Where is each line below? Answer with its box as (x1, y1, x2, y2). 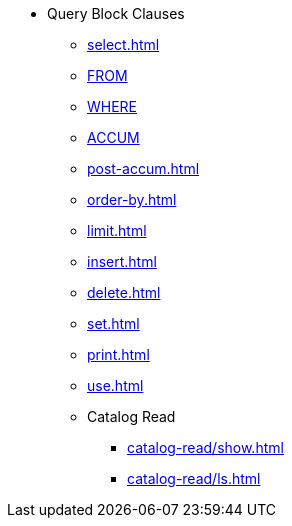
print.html (87, 346, 150, 363)
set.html (87, 315, 140, 332)
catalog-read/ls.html (127, 470, 261, 487)
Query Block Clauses (47, 5, 185, 22)
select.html (87, 36, 160, 53)
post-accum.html (87, 160, 200, 177)
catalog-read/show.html (127, 439, 284, 456)
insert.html (87, 253, 157, 270)
